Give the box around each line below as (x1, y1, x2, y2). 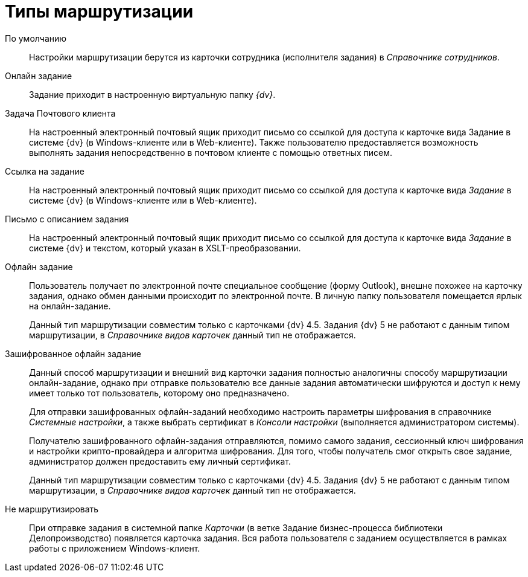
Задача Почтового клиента (5, 108, 116, 118)
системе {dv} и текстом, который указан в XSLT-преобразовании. (29, 242, 301, 253)
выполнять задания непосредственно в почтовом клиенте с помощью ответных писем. (29, 147, 392, 158)
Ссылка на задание (5, 166, 84, 176)
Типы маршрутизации (5, 1, 194, 22)
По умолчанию (5, 33, 67, 44)
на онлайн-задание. (29, 300, 111, 311)
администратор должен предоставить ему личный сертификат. (29, 456, 291, 466)
